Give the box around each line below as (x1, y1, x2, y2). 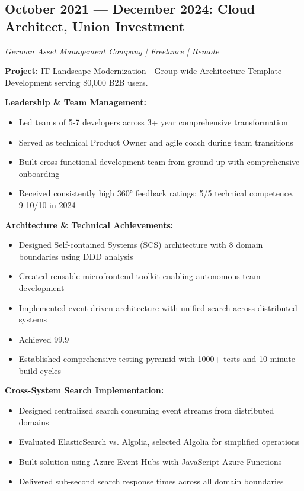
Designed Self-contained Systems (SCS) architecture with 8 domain (18, 238, 263, 251)
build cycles (18, 364, 62, 376)
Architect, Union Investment (5, 17, 185, 35)
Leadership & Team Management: (5, 96, 146, 108)
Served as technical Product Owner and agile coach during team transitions (18, 135, 293, 148)
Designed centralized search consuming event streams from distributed (18, 404, 274, 416)
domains (18, 415, 49, 428)
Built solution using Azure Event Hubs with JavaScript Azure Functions (18, 455, 282, 467)
